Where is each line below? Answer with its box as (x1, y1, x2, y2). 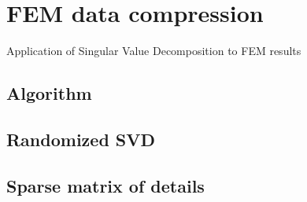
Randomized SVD (6, 127, 156, 151)
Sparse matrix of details (6, 173, 205, 197)
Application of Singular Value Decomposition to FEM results (6, 42, 301, 59)
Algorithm (6, 81, 92, 105)
